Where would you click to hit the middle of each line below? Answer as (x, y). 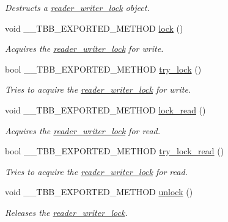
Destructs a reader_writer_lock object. (77, 7)
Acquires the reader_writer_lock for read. (83, 130)
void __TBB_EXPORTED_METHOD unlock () (99, 192)
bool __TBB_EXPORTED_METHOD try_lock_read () (115, 151)
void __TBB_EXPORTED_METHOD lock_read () (105, 109)
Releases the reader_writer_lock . (66, 212)
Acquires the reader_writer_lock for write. (84, 48)
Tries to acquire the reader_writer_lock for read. (96, 171)
